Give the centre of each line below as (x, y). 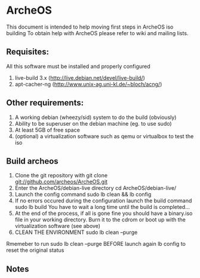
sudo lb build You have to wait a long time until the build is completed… (102, 207)
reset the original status (35, 250)
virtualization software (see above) (57, 226)
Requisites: (28, 52)
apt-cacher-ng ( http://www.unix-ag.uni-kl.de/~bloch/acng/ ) (88, 84)
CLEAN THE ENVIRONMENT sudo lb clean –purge (76, 232)
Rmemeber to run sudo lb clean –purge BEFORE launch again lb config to (96, 244)
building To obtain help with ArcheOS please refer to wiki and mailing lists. (97, 33)
